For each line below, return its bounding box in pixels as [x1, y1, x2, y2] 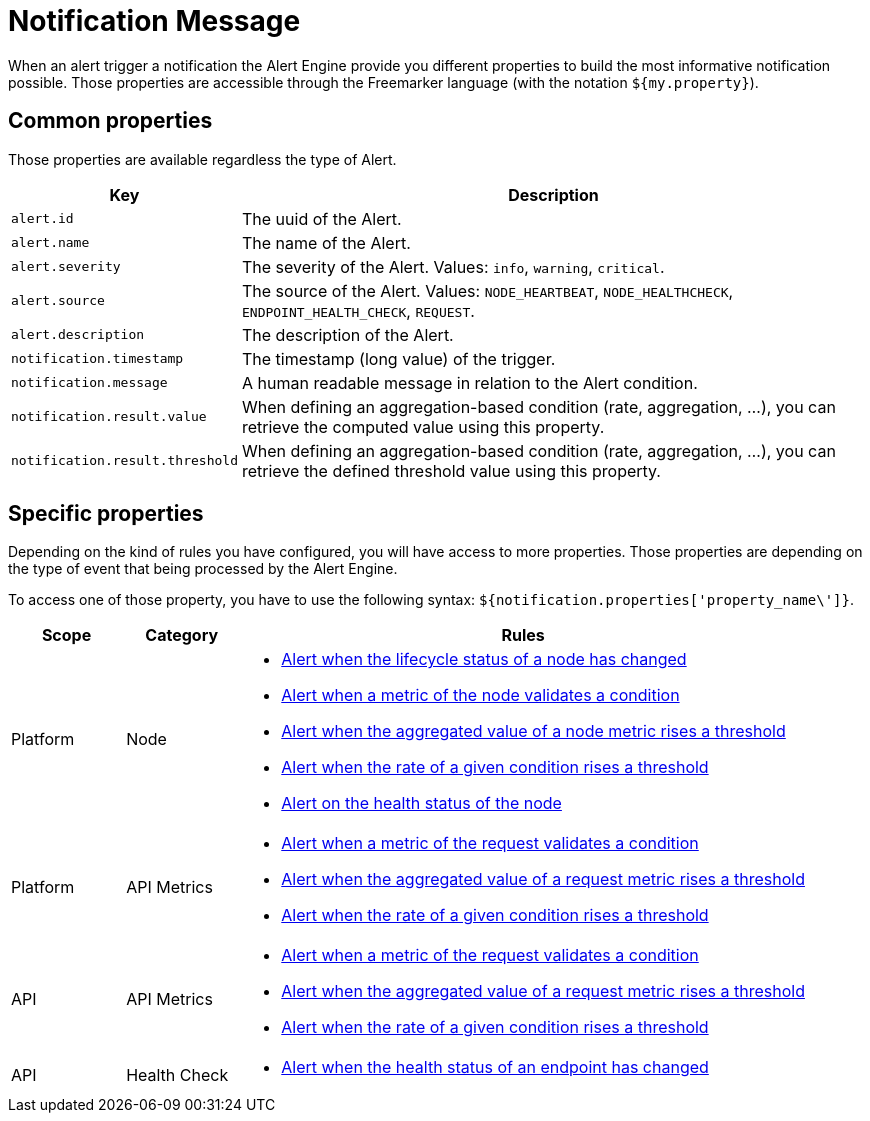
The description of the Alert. [241, 324, 454, 345]
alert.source [11, 293, 105, 309]
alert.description [11, 327, 145, 343]
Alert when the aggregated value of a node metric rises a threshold [281, 721, 786, 742]
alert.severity [11, 259, 121, 275]
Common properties [8, 108, 213, 134]
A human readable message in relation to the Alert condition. [241, 372, 698, 393]
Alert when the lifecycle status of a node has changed [281, 649, 687, 670]
